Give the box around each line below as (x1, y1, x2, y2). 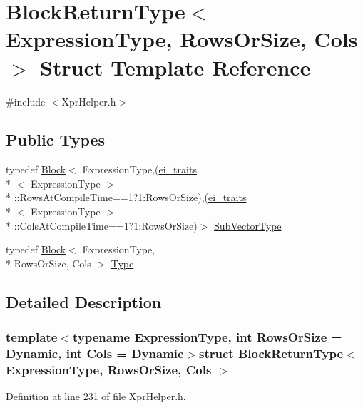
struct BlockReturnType (199, 345, 344, 362)
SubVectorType (214, 218, 282, 233)
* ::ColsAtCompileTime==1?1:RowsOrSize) (6, 218, 198, 233)
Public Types (6, 128, 106, 151)
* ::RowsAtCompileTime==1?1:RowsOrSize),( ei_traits (6, 190, 247, 205)
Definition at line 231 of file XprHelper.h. (6, 389, 186, 404)
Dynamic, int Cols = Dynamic (6, 345, 184, 362)
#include (6, 93, 46, 108)
